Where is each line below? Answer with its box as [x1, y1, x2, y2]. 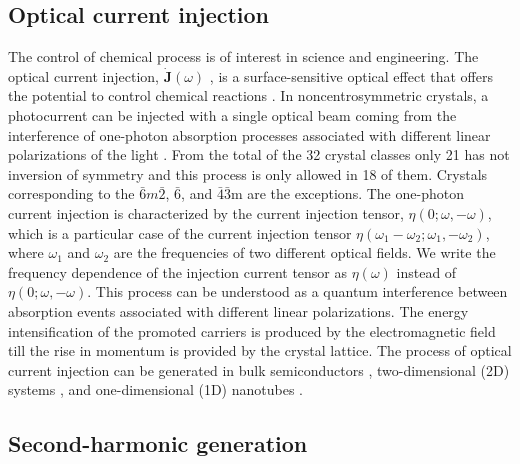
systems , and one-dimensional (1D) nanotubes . [8, 379, 303, 400]
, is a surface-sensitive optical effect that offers [209, 65, 493, 86]
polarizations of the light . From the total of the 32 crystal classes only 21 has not [8, 144, 510, 165]
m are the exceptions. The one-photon [230, 183, 464, 204]
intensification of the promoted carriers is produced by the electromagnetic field [8, 320, 496, 341]
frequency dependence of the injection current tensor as [8, 261, 348, 282]
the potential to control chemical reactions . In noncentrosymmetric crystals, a [8, 85, 489, 106]
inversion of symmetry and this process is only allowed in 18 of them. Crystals [8, 163, 488, 184]
